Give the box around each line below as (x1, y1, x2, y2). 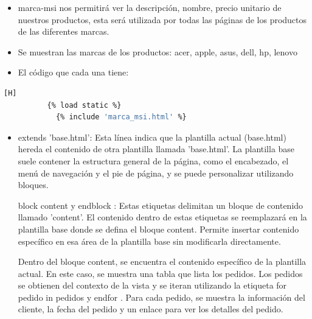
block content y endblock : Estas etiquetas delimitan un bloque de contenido (18, 198, 303, 211)
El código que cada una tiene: (18, 66, 129, 79)
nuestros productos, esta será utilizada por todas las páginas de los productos (18, 13, 307, 26)
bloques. (18, 178, 49, 191)
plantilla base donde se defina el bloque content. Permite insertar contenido (18, 222, 299, 235)
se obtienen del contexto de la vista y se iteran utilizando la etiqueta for (18, 279, 287, 292)
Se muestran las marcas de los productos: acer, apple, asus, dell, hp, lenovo (18, 45, 297, 58)
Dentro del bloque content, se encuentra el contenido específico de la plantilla (18, 255, 307, 268)
